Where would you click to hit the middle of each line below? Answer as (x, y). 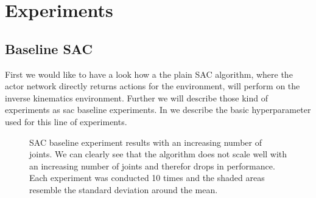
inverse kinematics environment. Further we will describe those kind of (136, 97)
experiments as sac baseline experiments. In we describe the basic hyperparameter (158, 110)
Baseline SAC (49, 48)
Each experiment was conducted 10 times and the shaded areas (147, 178)
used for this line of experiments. (66, 121)
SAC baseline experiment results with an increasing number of (146, 142)
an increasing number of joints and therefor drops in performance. (152, 166)
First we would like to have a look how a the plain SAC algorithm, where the (149, 74)
